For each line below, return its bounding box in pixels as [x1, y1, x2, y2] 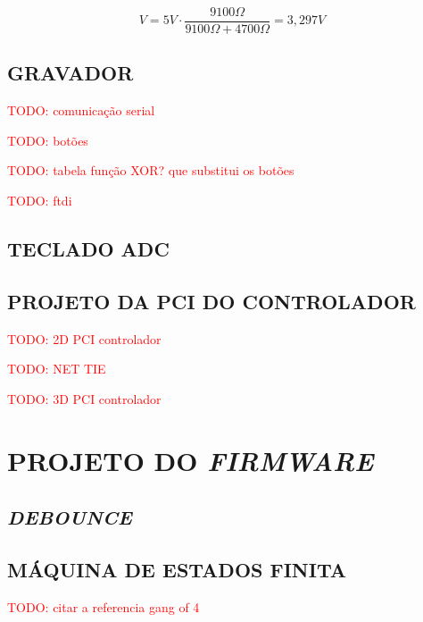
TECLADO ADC [7, 235, 170, 263]
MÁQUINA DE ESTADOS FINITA [7, 555, 346, 583]
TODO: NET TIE [7, 359, 106, 378]
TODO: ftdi [7, 191, 72, 210]
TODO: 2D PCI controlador [7, 329, 162, 348]
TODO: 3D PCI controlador [7, 389, 162, 408]
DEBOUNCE [7, 503, 132, 531]
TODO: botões [7, 130, 88, 149]
